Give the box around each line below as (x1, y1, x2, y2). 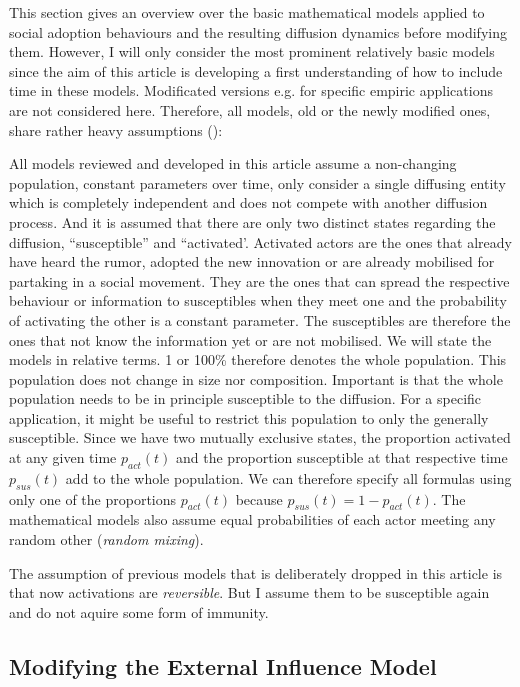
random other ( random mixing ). (9, 529, 204, 550)
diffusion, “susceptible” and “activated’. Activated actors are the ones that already (9, 231, 512, 252)
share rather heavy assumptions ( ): (9, 119, 223, 140)
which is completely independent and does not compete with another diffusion (9, 192, 488, 213)
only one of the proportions (9, 488, 177, 509)
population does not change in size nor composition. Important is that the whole (9, 368, 503, 389)
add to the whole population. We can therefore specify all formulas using (65, 467, 512, 488)
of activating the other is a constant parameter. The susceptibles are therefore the (9, 309, 511, 330)
